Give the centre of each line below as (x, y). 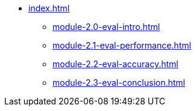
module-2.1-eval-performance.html (122, 45)
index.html (49, 8)
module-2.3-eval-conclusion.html (119, 82)
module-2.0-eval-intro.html (106, 27)
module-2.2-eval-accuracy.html (115, 64)
